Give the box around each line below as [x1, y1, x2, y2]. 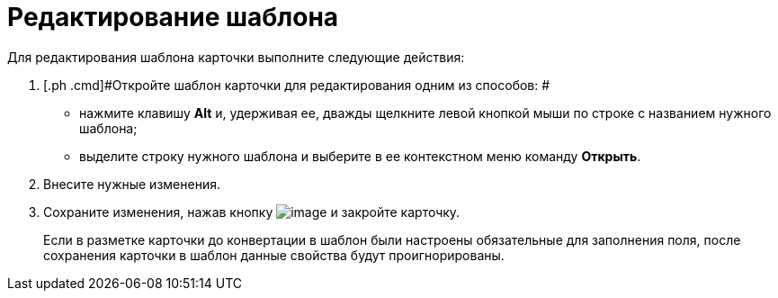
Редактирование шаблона [7, 2, 339, 32]
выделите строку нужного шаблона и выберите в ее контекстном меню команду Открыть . [79, 148, 641, 164]
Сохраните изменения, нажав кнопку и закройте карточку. [43, 203, 461, 220]
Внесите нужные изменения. [43, 176, 220, 192]
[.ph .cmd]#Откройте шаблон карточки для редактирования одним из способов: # [43, 77, 550, 93]
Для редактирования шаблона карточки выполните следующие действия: [7, 49, 465, 65]
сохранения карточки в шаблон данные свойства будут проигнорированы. [43, 247, 505, 263]
